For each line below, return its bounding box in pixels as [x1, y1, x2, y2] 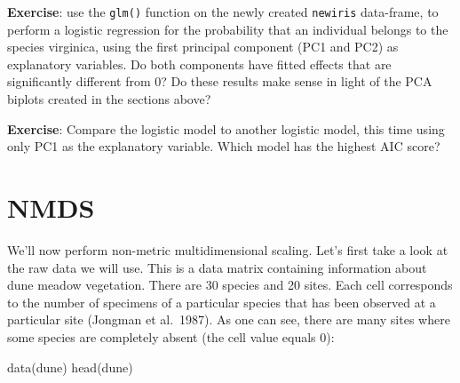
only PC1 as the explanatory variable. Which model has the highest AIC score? [7, 137, 440, 156]
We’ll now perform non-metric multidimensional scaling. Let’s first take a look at [7, 240, 448, 259]
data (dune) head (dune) [7, 357, 133, 376]
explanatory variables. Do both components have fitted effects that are [7, 54, 392, 73]
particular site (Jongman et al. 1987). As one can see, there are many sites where [7, 310, 450, 329]
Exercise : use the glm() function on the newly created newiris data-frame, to [7, 3, 439, 20]
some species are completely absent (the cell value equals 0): [7, 327, 335, 346]
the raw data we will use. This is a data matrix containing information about [7, 258, 427, 276]
